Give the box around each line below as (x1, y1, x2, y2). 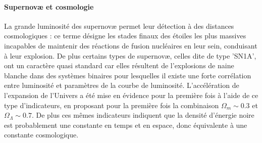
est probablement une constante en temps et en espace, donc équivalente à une (4, 119, 247, 130)
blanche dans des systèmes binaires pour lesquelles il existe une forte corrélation (4, 70, 251, 80)
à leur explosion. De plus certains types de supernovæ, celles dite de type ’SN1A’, (4, 50, 256, 61)
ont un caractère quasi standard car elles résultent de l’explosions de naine (4, 60, 234, 71)
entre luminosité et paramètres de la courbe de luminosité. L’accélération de (4, 80, 239, 90)
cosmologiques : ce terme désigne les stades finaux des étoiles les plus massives (4, 30, 246, 41)
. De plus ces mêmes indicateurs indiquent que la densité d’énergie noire (31, 110, 254, 120)
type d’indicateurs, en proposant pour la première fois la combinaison (4, 100, 219, 110)
